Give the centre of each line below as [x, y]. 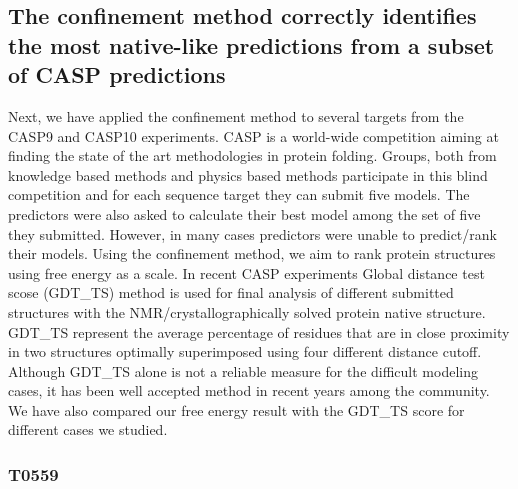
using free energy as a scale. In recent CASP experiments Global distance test [246, 272]
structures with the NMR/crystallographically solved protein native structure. [247, 311]
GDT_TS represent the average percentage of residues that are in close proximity [259, 331]
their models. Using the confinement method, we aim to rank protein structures [252, 253]
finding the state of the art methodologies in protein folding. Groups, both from [252, 155]
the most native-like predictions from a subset [251, 44]
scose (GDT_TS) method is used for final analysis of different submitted [231, 292]
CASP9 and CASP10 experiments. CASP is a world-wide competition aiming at [253, 135]
